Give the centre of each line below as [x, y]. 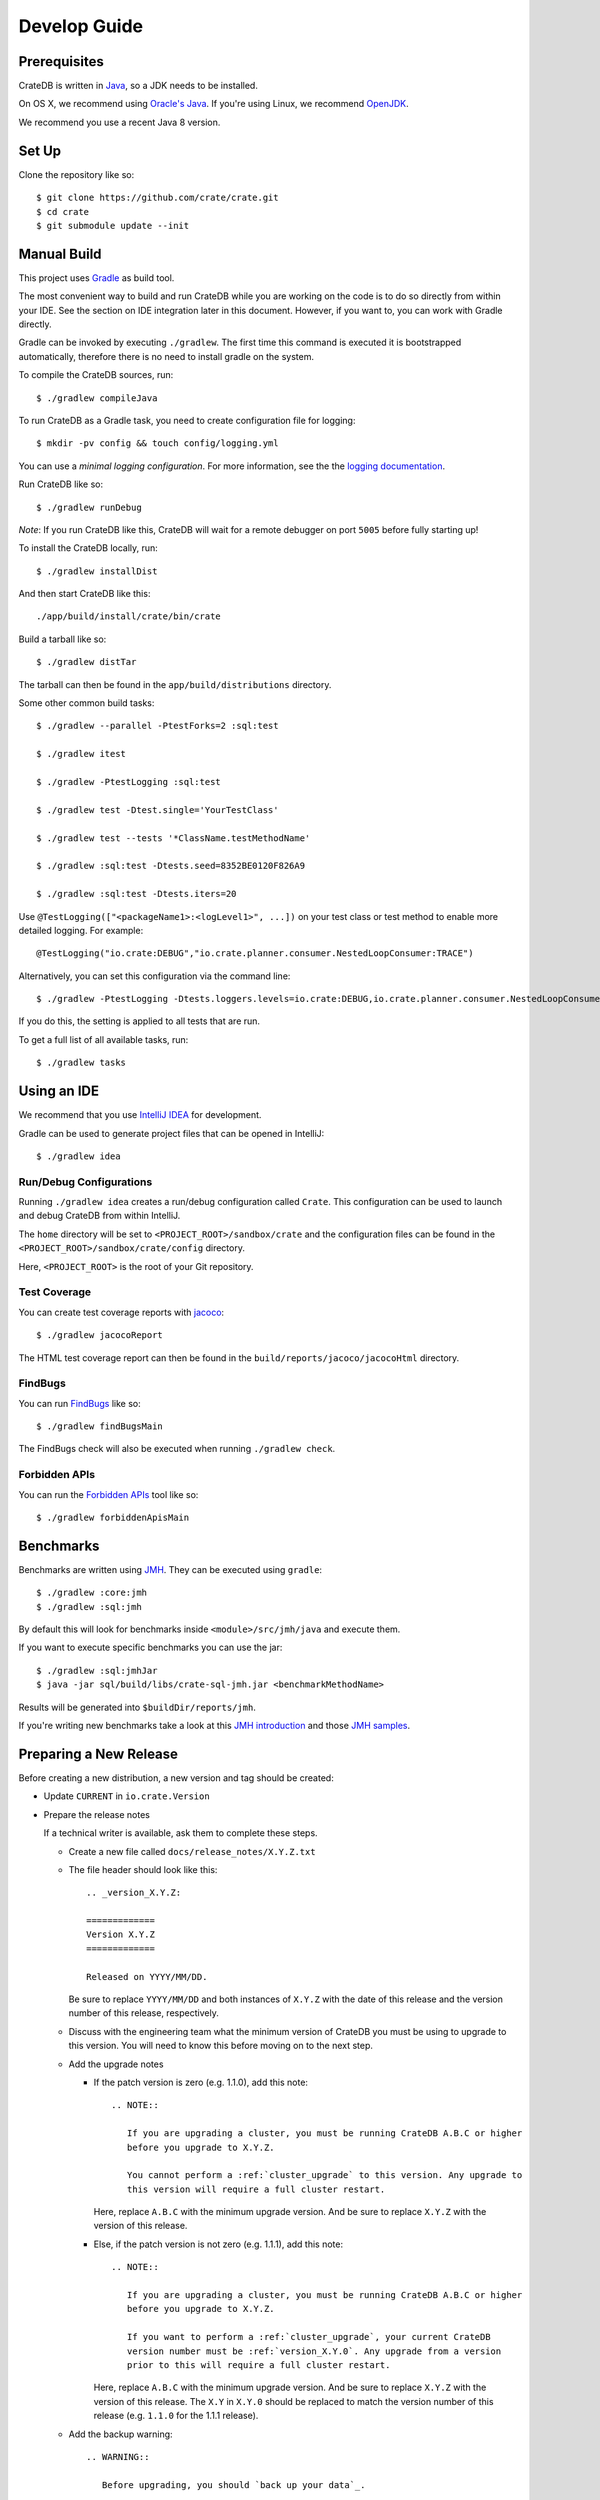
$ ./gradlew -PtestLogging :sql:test [129, 781]
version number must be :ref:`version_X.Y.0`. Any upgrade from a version [314, 2351]
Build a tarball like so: [62, 639]
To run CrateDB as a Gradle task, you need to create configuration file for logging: [187, 420]
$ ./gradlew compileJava [97, 398]
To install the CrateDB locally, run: [88, 548]
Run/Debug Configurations [85, 1182]
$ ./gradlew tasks [81, 1063]
